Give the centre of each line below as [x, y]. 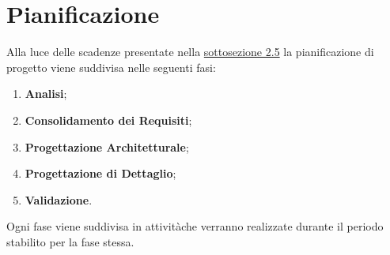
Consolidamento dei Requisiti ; [108, 120]
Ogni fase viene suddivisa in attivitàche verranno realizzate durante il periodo [195, 226]
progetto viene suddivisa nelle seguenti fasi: [111, 67]
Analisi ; [46, 94]
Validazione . [59, 199]
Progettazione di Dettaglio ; [100, 173]
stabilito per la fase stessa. [70, 241]
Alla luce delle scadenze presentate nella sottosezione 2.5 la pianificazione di [190, 52]
